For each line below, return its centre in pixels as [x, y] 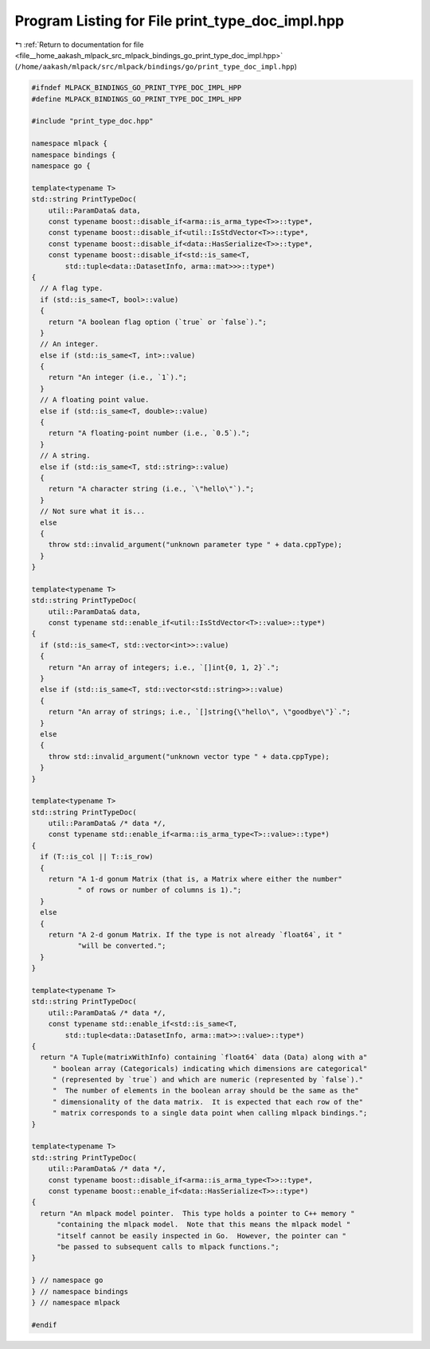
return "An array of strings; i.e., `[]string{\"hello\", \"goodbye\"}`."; [199, 712]
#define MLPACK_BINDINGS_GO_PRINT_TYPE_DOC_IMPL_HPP [137, 99]
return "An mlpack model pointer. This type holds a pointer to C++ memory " [197, 1213]
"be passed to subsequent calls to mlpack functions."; [168, 1247]
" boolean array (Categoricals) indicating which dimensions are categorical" [210, 1068]
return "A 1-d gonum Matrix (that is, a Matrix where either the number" [195, 879]
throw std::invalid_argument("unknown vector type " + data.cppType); [189, 756]
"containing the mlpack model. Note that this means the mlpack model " [204, 1225]
